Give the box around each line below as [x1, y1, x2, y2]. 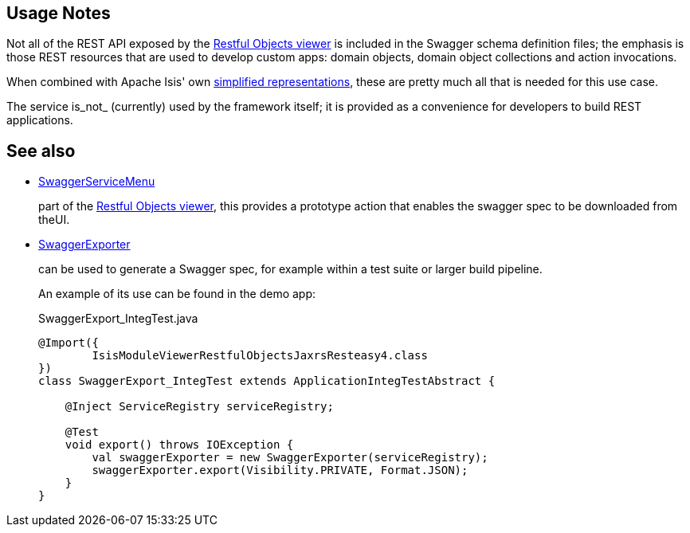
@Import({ [38, 336, 99, 350]
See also [6, 140, 76, 161]
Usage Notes [6, 3, 111, 23]
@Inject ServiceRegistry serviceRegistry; [65, 400, 334, 413]
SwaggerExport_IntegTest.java [38, 312, 198, 326]
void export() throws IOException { [65, 438, 294, 452]
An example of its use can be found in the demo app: [38, 287, 316, 301]
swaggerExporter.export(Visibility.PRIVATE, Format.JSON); [92, 464, 468, 477]
